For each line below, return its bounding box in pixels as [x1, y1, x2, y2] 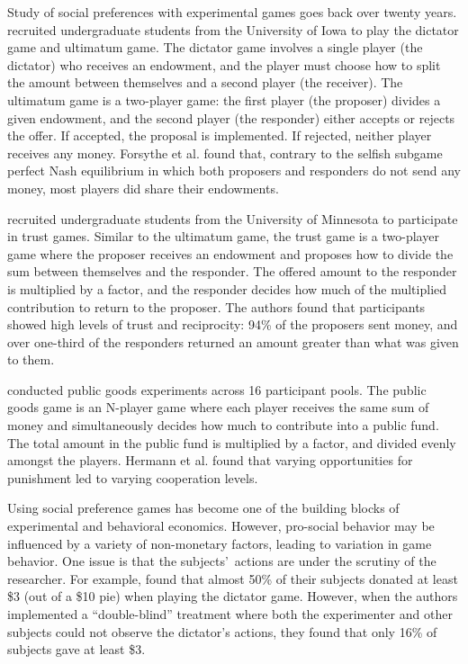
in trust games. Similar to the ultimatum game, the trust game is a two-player [7, 227, 439, 246]
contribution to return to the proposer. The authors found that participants [7, 297, 426, 316]
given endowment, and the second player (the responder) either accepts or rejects [7, 108, 455, 127]
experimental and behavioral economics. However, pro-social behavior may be [7, 516, 435, 535]
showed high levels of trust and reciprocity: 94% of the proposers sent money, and [7, 315, 458, 334]
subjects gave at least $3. [7, 640, 146, 659]
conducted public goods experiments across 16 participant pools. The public [7, 380, 427, 399]
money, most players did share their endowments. [7, 178, 279, 197]
